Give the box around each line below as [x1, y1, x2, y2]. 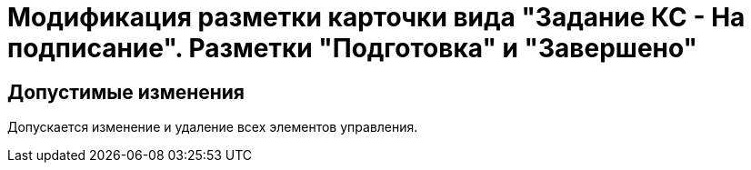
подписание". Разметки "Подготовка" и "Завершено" [7, 33, 698, 64]
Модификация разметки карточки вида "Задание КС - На [7, 2, 746, 33]
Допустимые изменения [7, 80, 245, 104]
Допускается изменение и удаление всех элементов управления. [7, 119, 418, 135]
